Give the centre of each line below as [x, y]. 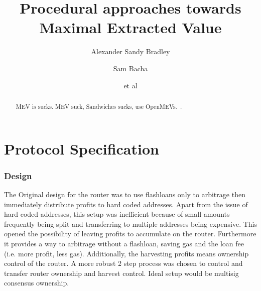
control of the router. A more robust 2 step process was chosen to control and [123, 263]
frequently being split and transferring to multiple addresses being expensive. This [130, 224]
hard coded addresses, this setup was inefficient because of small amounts [117, 214]
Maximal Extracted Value [130, 27]
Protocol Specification [82, 148]
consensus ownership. [37, 283]
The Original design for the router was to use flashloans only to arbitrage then [125, 194]
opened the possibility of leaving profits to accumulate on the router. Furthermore [130, 234]
